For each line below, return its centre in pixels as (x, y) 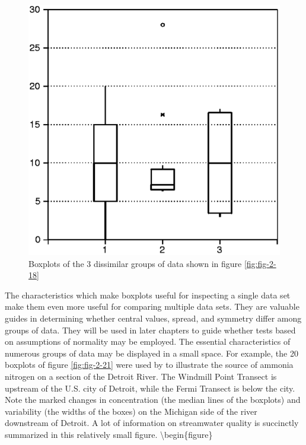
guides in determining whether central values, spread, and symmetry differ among (153, 318)
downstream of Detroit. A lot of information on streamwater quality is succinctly (152, 423)
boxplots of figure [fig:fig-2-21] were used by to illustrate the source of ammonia (149, 365)
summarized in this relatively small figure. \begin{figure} (109, 434)
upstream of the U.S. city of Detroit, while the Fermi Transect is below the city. (150, 388)
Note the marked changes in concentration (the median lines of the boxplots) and (153, 400)
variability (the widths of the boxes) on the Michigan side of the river (131, 411)
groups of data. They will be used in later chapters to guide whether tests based (150, 330)
